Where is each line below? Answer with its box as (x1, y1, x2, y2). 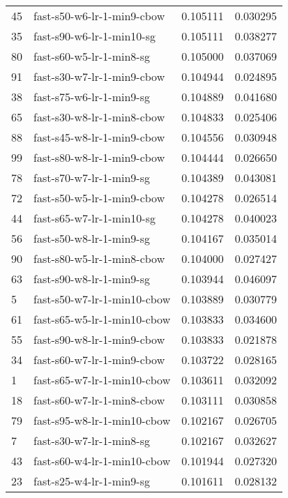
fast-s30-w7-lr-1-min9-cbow (33, 68, 165, 84)
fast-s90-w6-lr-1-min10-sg (33, 28, 156, 44)
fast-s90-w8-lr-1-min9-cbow (33, 331, 165, 347)
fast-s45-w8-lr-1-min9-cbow (33, 129, 165, 145)
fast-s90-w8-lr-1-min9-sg (33, 271, 150, 287)
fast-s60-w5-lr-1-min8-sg (33, 48, 150, 64)
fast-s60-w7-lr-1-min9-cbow (33, 352, 165, 368)
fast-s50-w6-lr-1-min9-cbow (33, 8, 165, 24)
